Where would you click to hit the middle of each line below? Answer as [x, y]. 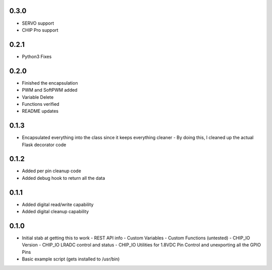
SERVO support [38, 23]
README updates [40, 111]
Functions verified [41, 104]
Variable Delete [38, 97]
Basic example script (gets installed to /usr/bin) [71, 259]
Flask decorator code [44, 145]
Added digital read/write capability [58, 205]
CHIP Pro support [40, 30]
